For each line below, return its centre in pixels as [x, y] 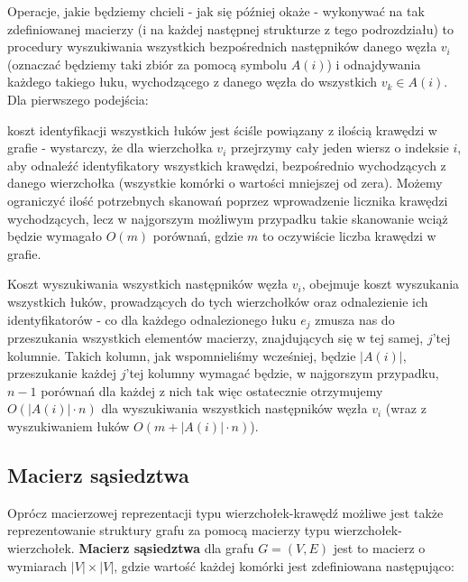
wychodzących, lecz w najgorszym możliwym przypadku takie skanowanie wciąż [228, 218]
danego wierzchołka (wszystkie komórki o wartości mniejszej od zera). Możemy [225, 183]
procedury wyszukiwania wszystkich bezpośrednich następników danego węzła [222, 46]
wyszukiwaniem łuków [69, 425]
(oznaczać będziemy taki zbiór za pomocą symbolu [147, 64]
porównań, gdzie [198, 236]
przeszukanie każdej [62, 373]
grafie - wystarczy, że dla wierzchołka [110, 148]
